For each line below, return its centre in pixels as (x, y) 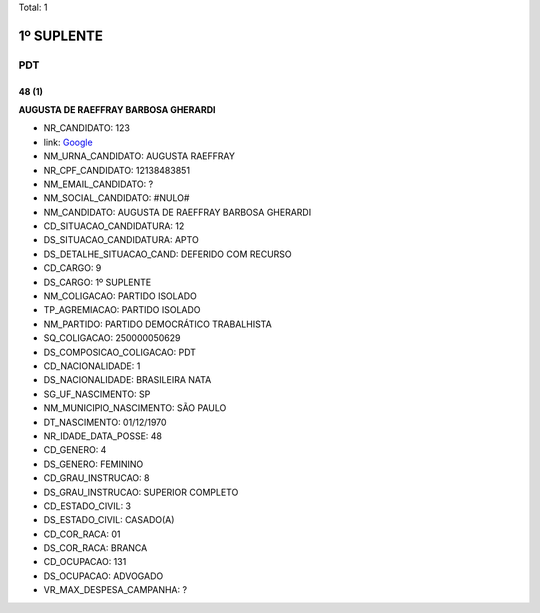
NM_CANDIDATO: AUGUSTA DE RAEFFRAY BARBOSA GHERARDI (177, 212)
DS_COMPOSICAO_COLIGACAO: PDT (120, 352)
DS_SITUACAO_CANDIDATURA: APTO (121, 240)
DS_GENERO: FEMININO (93, 464)
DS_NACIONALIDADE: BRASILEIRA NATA (127, 380)
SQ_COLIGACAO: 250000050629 (112, 338)
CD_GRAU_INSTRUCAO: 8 (96, 478)
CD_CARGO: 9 (72, 268)
